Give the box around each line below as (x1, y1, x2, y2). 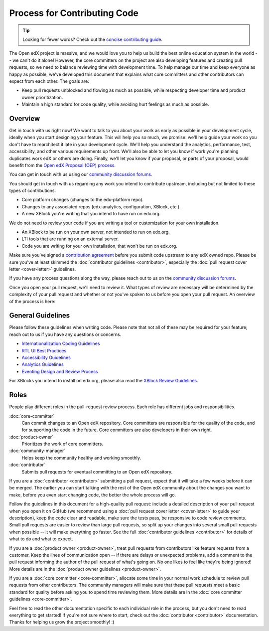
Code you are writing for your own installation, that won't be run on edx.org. (21, 243, 178, 249)
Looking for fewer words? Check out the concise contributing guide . (22, 36, 163, 42)
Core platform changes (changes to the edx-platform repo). (21, 197, 144, 203)
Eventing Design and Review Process (21, 368, 98, 374)
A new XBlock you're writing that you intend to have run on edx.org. (21, 211, 161, 217)
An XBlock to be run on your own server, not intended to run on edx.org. (21, 229, 170, 235)
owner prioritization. (21, 94, 63, 100)
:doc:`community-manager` (9, 448, 66, 454)
